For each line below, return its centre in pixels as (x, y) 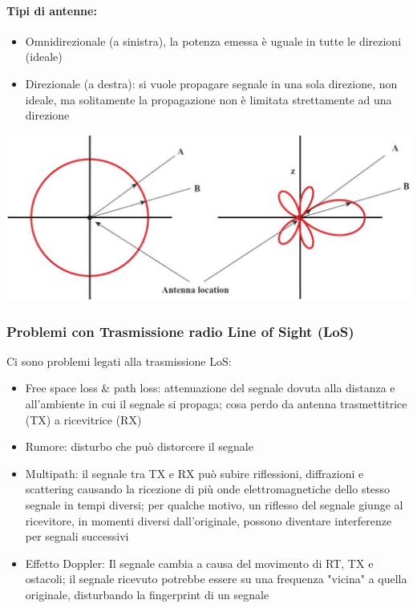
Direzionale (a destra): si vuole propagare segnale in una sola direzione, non (211, 83)
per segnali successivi (77, 536)
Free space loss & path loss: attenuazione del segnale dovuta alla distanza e (210, 388)
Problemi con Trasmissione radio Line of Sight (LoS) (180, 331)
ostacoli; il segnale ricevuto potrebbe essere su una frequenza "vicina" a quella (216, 579)
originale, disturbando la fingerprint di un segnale (147, 594)
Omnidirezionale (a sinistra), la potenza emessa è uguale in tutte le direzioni (213, 41)
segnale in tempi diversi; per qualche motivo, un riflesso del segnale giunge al (214, 504)
